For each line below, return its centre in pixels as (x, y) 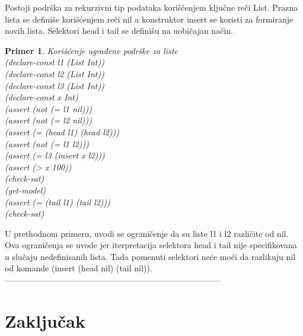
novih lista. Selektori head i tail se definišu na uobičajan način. (119, 31)
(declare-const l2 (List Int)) (55, 73)
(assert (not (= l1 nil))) (48, 108)
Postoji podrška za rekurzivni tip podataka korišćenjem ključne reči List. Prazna (151, 7)
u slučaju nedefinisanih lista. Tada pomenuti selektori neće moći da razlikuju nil (150, 256)
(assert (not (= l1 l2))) (47, 143)
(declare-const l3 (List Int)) (55, 85)
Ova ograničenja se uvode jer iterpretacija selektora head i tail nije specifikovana (151, 245)
